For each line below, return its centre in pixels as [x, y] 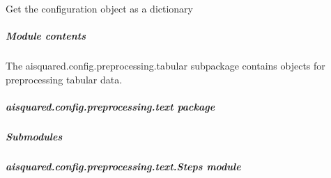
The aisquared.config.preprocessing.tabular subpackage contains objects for [165, 66]
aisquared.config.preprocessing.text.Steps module [123, 166]
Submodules [34, 136]
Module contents [46, 36]
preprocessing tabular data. [64, 79]
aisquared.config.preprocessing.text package [110, 106]
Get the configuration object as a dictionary [99, 8]
